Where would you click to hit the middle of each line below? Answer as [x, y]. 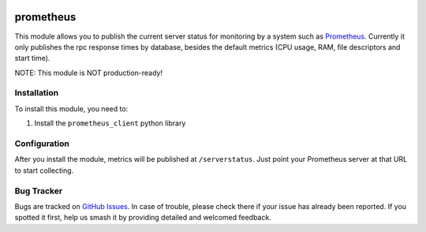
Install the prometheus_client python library [110, 123]
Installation [37, 93]
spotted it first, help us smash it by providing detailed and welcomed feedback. [143, 218]
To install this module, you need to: [71, 109]
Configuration [42, 144]
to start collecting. [44, 170]
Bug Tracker [39, 191]
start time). [32, 58]
